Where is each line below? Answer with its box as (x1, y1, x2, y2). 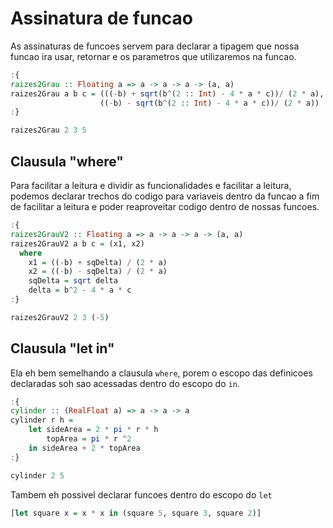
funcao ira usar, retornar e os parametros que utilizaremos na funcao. (10, 50, 297, 62)
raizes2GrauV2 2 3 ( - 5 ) (10, 312, 110, 322)
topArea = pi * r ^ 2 (46, 434, 132, 444)
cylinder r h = (10, 415, 74, 426)
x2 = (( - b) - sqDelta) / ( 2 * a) (28, 267, 168, 277)
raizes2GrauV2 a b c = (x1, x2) (10, 238, 145, 249)
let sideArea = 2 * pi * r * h (28, 425, 159, 435)
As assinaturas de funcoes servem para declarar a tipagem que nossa (10, 40, 300, 52)
